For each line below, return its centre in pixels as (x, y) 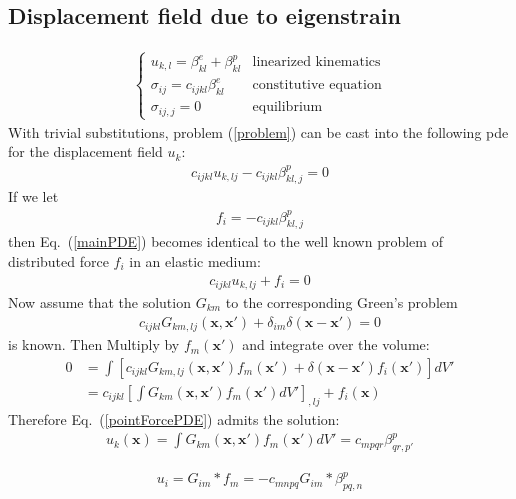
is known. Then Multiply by (94, 344)
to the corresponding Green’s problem (341, 301)
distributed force (58, 260)
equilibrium (287, 107)
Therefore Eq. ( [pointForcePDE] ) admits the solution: (174, 418)
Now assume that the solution (99, 301)
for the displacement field (85, 151)
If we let (33, 196)
